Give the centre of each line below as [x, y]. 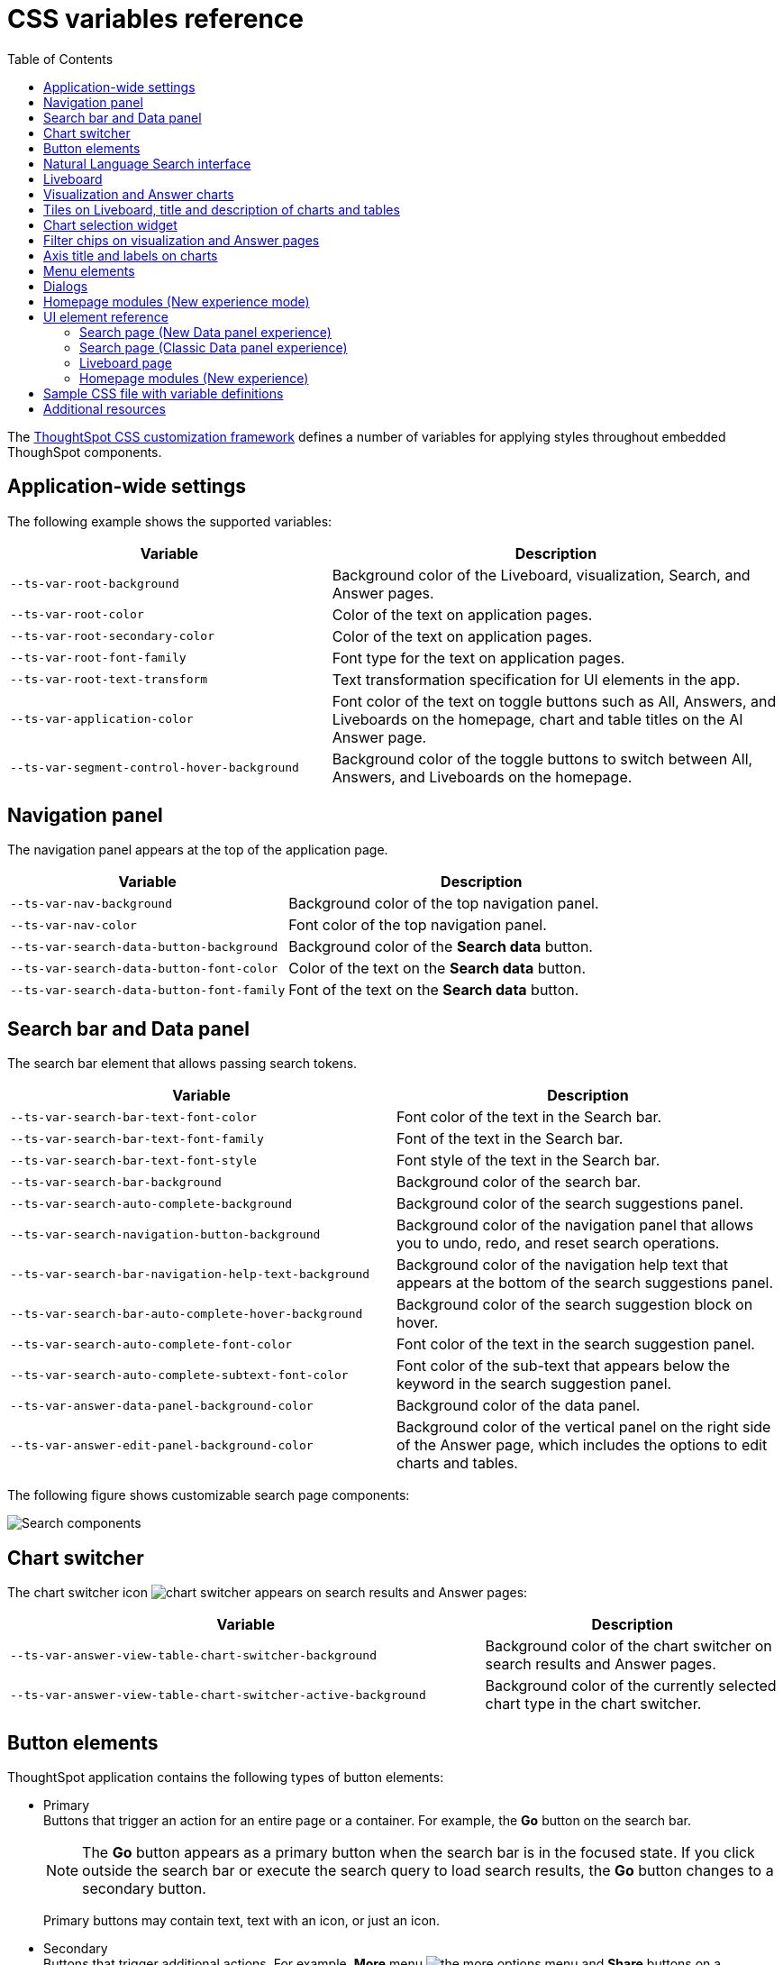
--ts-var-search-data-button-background [144, 946]
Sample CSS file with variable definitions [164, 393]
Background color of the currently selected [631, 1686]
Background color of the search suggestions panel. [570, 1204]
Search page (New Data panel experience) [205, 332]
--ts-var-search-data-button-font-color [144, 968]
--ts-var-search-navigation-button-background [165, 1234]
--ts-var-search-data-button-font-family [148, 990]
